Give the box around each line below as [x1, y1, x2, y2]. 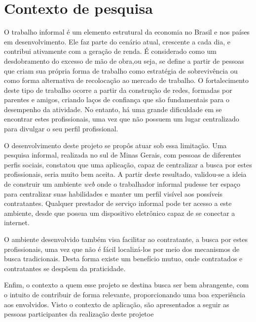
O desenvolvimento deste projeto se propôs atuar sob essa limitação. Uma [4, 140, 227, 150]
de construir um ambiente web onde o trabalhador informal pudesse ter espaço [4, 179, 240, 189]
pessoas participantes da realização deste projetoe [4, 309, 154, 319]
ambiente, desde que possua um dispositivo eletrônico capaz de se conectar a [4, 207, 235, 218]
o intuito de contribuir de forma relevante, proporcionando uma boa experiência [4, 289, 246, 299]
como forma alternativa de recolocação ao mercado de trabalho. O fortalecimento [4, 75, 249, 85]
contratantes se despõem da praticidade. [4, 263, 126, 273]
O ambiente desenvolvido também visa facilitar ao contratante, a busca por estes [4, 234, 248, 244]
